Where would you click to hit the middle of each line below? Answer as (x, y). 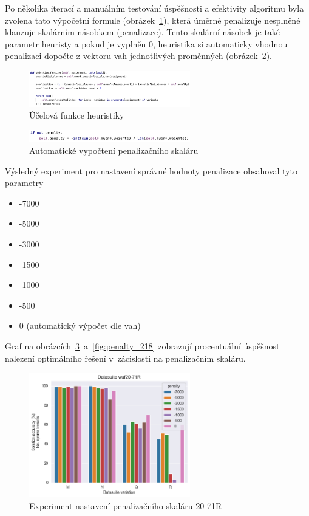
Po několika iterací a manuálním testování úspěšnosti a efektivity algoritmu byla (154, 8)
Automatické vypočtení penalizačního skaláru (114, 150)
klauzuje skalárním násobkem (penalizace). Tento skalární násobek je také (143, 32)
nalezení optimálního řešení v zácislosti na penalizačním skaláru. (125, 358)
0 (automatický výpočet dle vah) (80, 325)
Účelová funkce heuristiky (77, 115)
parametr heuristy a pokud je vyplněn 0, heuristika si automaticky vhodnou (146, 43)
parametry (24, 183)
